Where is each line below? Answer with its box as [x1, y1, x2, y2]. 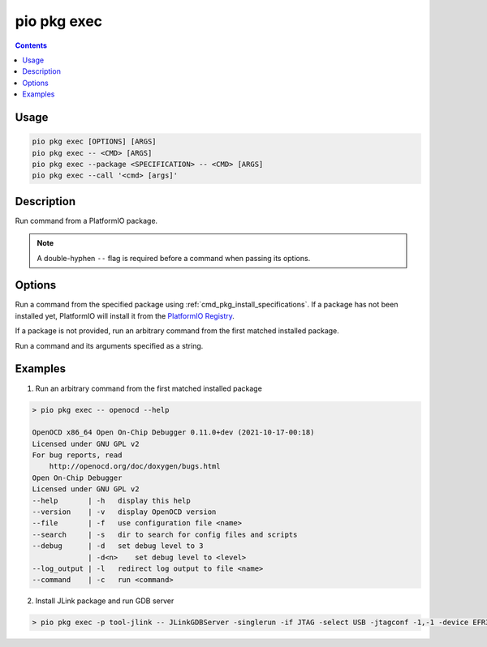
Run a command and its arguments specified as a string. [15, 341, 204, 350]
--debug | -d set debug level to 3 [32, 542, 204, 551]
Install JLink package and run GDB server [35, 596, 175, 606]
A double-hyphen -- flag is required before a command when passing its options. [37, 253, 311, 263]
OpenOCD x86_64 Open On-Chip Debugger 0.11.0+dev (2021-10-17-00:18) [32, 428, 315, 437]
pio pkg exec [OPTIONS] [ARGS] [32, 137, 157, 146]
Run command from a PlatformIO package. [15, 216, 158, 225]
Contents [15, 41, 48, 50]
